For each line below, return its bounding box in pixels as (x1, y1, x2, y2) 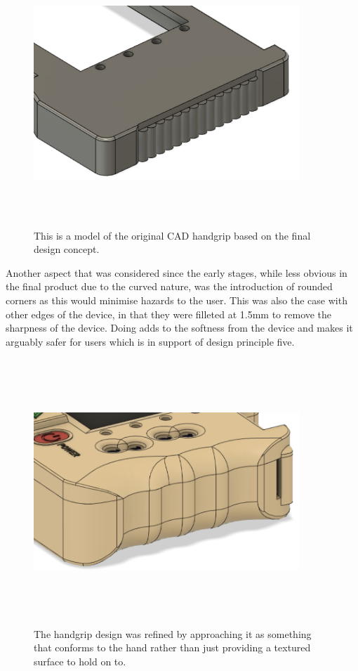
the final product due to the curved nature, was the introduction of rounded (6, 279, 333, 294)
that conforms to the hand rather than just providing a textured (34, 640, 311, 655)
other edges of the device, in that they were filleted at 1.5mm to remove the (6, 306, 332, 321)
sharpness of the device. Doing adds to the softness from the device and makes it (6, 320, 353, 335)
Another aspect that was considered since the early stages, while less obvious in (6, 265, 347, 280)
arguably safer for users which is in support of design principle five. (6, 334, 295, 348)
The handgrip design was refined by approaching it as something (34, 626, 312, 641)
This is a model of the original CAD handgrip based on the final (34, 228, 311, 242)
